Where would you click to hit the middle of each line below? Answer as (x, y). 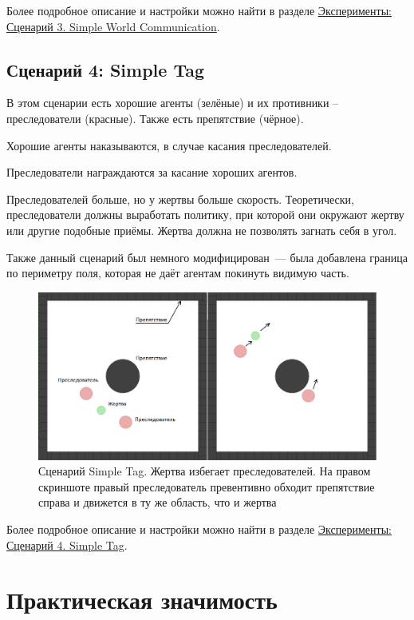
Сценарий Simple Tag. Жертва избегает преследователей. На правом (205, 471)
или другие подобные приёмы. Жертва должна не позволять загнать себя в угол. (202, 230)
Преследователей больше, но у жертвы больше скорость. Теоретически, (180, 199)
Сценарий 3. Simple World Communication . (113, 26)
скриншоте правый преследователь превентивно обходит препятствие (207, 486)
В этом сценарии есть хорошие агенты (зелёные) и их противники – (173, 103)
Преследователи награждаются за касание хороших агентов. (152, 172)
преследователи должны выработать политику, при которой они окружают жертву (205, 215)
